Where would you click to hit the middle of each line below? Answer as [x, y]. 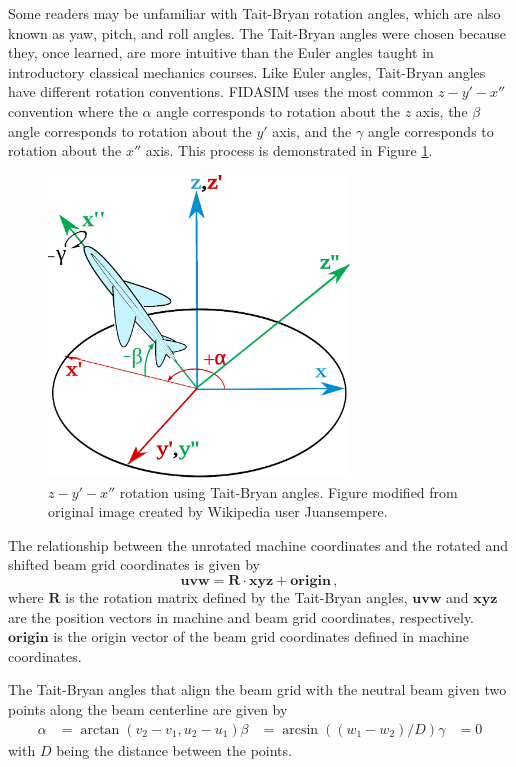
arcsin [300, 729]
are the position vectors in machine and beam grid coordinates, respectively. [241, 616]
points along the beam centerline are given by [148, 708]
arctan [100, 729]
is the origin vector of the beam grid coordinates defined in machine [261, 636]
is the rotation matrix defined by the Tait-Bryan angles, [236, 596]
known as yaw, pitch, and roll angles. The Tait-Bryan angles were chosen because [257, 32]
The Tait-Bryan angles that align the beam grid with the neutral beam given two [257, 689]
